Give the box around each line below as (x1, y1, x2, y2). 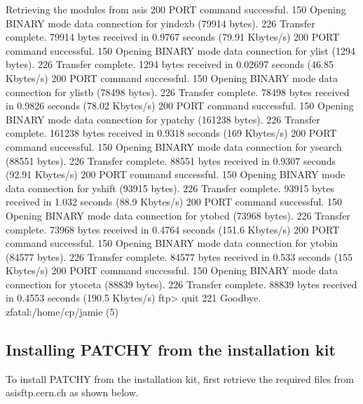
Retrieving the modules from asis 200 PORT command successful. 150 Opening (6, 2, 346, 16)
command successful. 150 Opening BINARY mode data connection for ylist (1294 (6, 43, 355, 58)
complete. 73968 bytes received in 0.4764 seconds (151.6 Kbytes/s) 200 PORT (6, 222, 340, 236)
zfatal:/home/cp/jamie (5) (6, 304, 118, 319)
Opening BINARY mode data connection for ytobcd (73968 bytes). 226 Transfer (6, 208, 350, 222)
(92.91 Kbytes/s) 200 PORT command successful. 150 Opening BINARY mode (6, 167, 345, 182)
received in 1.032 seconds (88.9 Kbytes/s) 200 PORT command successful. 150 (6, 194, 343, 209)
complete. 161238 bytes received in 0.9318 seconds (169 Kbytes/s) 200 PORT (6, 126, 337, 140)
